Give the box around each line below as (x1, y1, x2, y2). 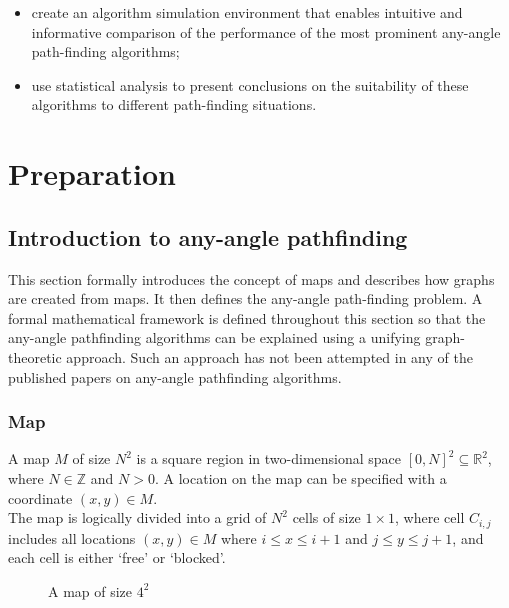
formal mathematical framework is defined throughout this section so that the (8, 307, 486, 328)
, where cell (395, 507, 465, 528)
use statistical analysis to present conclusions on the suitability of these (31, 74, 469, 95)
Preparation (8, 153, 176, 194)
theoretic (8, 346, 62, 367)
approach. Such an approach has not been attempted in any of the (66, 346, 473, 367)
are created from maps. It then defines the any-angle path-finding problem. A (8, 288, 483, 309)
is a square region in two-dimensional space (136, 448, 402, 469)
